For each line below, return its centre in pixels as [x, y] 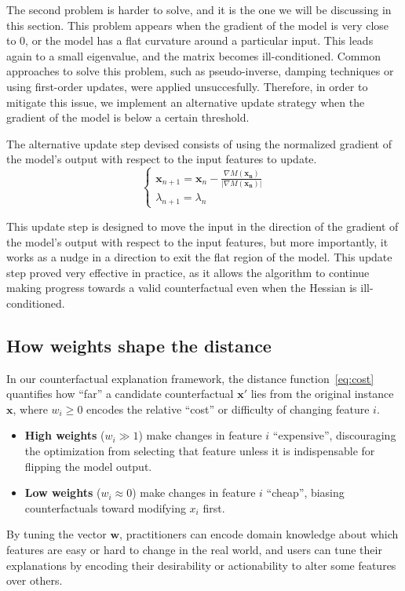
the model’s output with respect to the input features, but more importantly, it [197, 241]
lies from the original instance [322, 394]
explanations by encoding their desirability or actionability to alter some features [201, 565]
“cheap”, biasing [305, 492]
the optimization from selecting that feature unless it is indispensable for [200, 451]
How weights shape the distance [139, 345]
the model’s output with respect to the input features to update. [162, 159]
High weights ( [65, 435]
